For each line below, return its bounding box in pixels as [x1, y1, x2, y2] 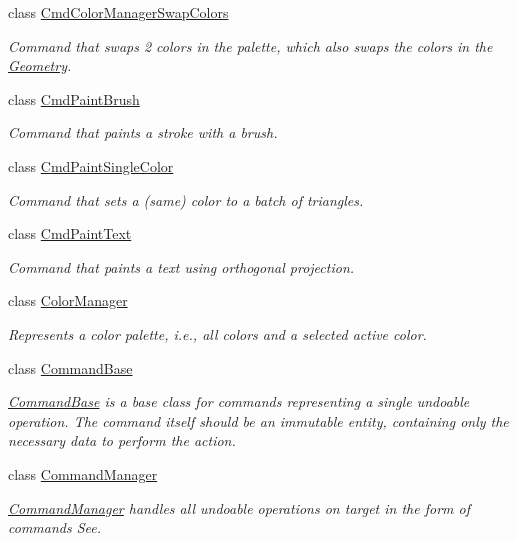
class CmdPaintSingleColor [8, 155, 174, 176]
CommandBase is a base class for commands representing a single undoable [8, 391, 470, 412]
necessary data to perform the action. [8, 430, 236, 451]
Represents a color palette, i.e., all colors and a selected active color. [8, 323, 427, 344]
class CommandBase [8, 357, 133, 378]
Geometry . [8, 55, 72, 76]
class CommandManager [8, 463, 158, 484]
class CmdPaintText [8, 223, 132, 244]
